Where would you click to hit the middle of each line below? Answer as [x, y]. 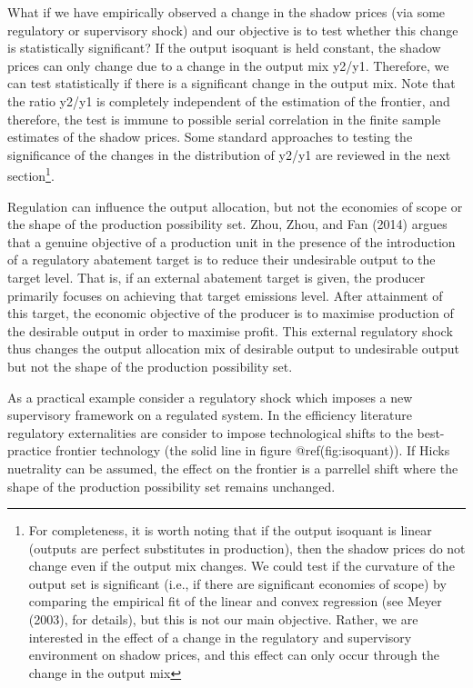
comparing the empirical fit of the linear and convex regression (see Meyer [235, 601]
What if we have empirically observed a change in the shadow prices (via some [226, 12]
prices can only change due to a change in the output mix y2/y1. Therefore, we [228, 65]
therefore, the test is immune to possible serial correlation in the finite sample [224, 119]
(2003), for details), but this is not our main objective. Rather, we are [223, 619]
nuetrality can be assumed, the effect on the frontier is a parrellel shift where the [233, 468]
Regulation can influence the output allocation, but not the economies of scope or [235, 206]
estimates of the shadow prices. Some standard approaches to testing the [210, 137]
